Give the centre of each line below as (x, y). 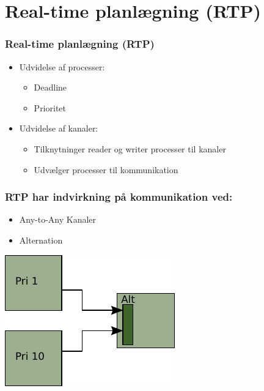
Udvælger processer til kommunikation (106, 169)
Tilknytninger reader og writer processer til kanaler (130, 148)
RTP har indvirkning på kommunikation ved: (119, 197)
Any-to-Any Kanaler (58, 219)
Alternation (41, 240)
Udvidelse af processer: (62, 66)
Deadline (50, 87)
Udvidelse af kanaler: (59, 128)
